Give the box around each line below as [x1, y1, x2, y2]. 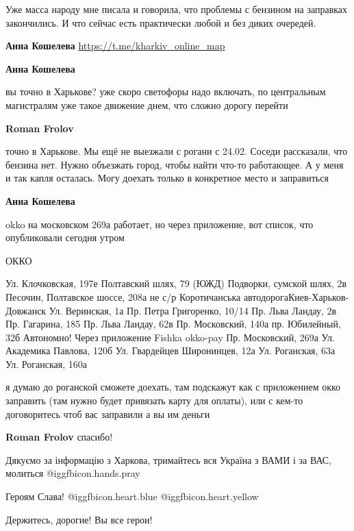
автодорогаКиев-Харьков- [243, 289, 349, 304]
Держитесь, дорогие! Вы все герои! [5, 512, 153, 526]
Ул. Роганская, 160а [5, 356, 87, 371]
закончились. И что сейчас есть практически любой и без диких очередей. [5, 15, 316, 29]
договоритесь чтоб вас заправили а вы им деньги [5, 406, 210, 421]
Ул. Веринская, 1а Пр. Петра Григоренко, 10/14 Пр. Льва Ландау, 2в [49, 303, 337, 317]
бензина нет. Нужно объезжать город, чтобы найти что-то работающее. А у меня [5, 157, 344, 171]
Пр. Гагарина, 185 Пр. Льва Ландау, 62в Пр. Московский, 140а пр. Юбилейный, [5, 317, 341, 331]
